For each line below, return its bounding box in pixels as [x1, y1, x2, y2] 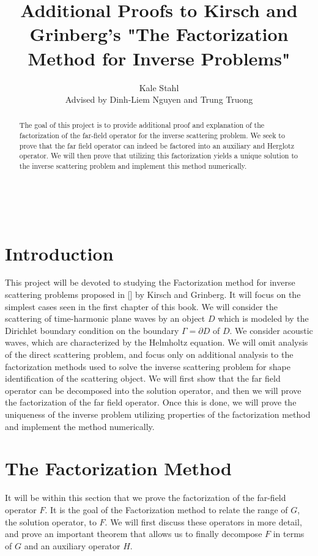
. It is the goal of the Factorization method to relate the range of [45, 503, 288, 516]
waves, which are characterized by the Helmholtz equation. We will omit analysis [5, 336, 308, 349]
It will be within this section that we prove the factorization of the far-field [5, 491, 286, 504]
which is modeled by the [218, 312, 309, 325]
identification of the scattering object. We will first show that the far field [5, 372, 281, 385]
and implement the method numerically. [5, 420, 155, 432]
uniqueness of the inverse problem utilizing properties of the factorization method [5, 408, 311, 421]
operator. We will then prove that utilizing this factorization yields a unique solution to [19, 150, 298, 161]
